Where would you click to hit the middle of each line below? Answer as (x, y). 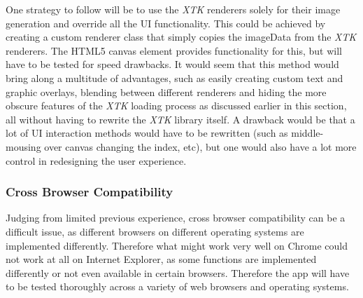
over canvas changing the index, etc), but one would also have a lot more (200, 146)
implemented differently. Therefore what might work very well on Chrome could (177, 245)
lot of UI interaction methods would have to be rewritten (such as (147, 133)
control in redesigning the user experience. (96, 160)
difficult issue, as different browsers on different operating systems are (155, 231)
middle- (307, 133)
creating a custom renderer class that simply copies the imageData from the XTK (181, 37)
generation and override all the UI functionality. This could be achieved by (166, 23)
